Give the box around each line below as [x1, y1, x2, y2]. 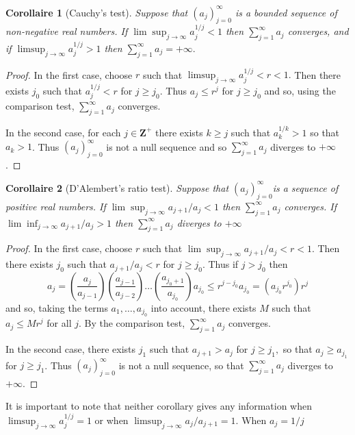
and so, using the [264, 83, 336, 97]
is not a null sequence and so [106, 139, 227, 153]
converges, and [287, 24, 349, 38]
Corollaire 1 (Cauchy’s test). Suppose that [5, 5, 188, 19]
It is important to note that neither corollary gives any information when [5, 399, 312, 413]
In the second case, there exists [5, 342, 136, 356]
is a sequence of [272, 180, 339, 195]
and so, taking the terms [5, 300, 108, 314]
